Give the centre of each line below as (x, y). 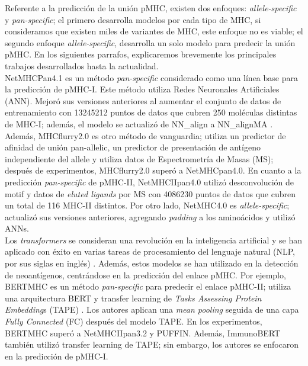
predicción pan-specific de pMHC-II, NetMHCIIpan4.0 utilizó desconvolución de (149, 182)
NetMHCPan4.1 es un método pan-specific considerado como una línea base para (151, 77)
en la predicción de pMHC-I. (57, 356)
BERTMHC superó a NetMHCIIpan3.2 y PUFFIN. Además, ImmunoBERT (143, 333)
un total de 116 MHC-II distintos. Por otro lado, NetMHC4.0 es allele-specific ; (147, 205)
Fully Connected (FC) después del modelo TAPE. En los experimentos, (134, 321)
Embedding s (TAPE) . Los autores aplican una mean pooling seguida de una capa (152, 309)
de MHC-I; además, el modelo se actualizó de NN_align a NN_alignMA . (139, 123)
